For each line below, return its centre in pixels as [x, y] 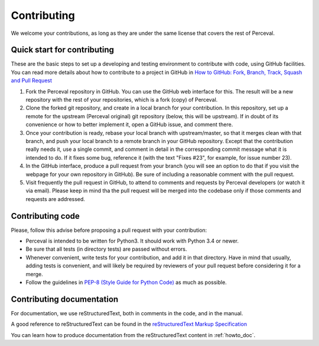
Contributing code [45, 216]
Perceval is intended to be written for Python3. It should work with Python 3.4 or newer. [132, 241]
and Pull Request [32, 80]
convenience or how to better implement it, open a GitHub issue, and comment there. [129, 125]
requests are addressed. [56, 199]
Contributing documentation [65, 299]
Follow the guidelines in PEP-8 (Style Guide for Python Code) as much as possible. [126, 282]
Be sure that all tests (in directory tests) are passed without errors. [106, 249]
